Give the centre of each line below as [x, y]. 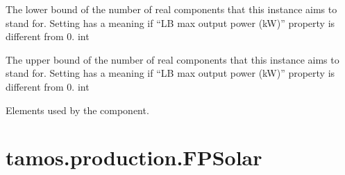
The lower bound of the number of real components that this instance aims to [171, 9]
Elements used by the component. [77, 110]
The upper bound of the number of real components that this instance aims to [172, 59]
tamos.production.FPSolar [134, 157]
